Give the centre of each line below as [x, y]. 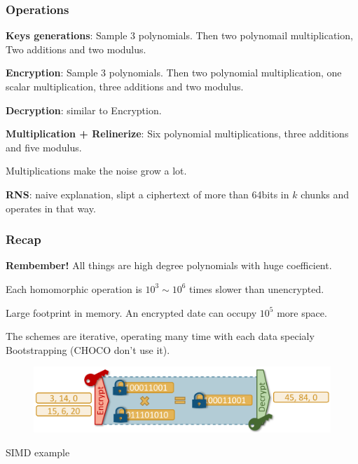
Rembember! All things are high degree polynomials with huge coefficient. [169, 265]
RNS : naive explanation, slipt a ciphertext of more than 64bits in [147, 194]
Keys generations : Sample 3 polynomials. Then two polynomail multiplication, [179, 35]
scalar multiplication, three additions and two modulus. [125, 86]
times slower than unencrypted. [257, 288]
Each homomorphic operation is [74, 288]
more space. [302, 312]
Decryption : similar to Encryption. [84, 110]
